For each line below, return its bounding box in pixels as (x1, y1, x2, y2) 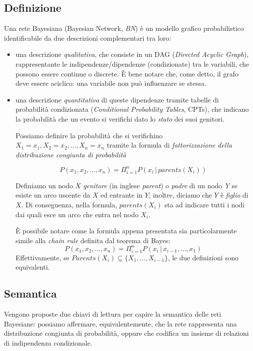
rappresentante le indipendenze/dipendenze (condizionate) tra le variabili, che (15, 58, 250, 69)
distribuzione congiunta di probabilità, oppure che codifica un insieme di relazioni (4, 328, 249, 338)
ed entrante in (101, 190, 143, 200)
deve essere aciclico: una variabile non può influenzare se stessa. (15, 78, 206, 88)
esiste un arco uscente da (15, 190, 91, 200)
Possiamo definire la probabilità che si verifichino (15, 130, 163, 140)
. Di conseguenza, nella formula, (21, 200, 117, 210)
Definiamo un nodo (15, 180, 73, 190)
